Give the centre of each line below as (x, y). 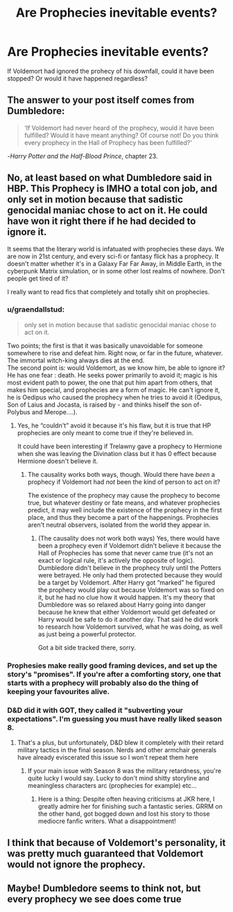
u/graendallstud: (36, 310)
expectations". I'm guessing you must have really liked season (115, 718)
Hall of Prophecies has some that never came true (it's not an (126, 552)
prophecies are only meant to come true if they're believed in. (105, 432)
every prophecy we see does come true (94, 899)
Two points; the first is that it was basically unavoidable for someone (105, 346)
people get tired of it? (38, 278)
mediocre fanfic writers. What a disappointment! (107, 821)
